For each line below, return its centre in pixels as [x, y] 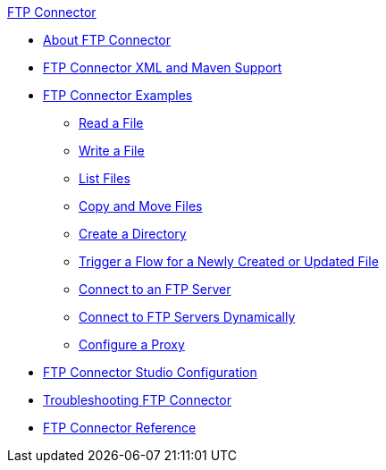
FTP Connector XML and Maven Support [163, 67]
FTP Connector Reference [120, 428]
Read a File [111, 123]
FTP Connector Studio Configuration [150, 372]
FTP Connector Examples [118, 95]
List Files [105, 178]
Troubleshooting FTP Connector [137, 400]
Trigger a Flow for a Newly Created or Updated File [229, 261]
